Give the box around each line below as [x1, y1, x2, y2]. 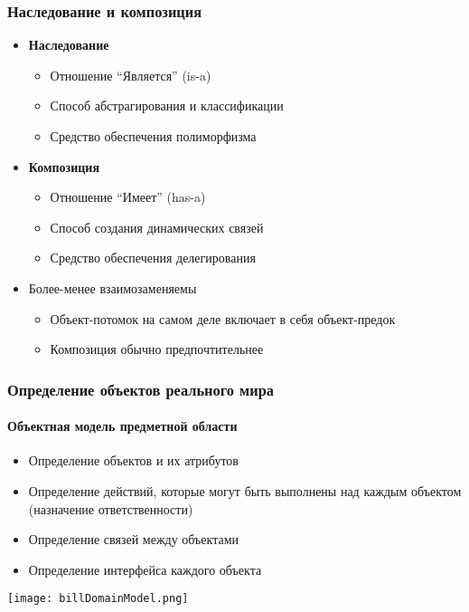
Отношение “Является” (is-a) [50, 65, 211, 84]
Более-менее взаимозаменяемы [28, 278, 197, 297]
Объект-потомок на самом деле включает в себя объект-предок [50, 309, 396, 328]
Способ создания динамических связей [50, 217, 264, 236]
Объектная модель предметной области [7, 416, 238, 435]
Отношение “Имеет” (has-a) [50, 187, 206, 206]
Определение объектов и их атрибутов [28, 451, 239, 470]
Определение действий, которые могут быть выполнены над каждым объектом [28, 481, 462, 500]
